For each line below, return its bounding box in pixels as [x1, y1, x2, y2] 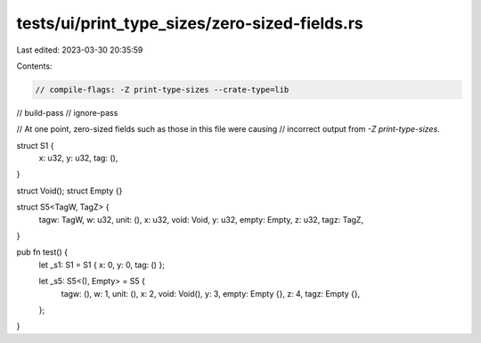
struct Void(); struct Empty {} [16, 185, 123, 196]
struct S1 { [16, 140, 54, 151]
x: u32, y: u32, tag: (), [38, 152, 118, 164]
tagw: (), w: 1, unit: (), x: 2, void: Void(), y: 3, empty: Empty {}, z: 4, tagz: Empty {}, [61, 288, 361, 298]
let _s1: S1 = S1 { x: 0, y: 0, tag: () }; [38, 259, 165, 270]
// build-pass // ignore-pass [16, 107, 118, 118]
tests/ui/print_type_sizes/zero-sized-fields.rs [16, 13, 364, 33]
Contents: [16, 61, 53, 71]
